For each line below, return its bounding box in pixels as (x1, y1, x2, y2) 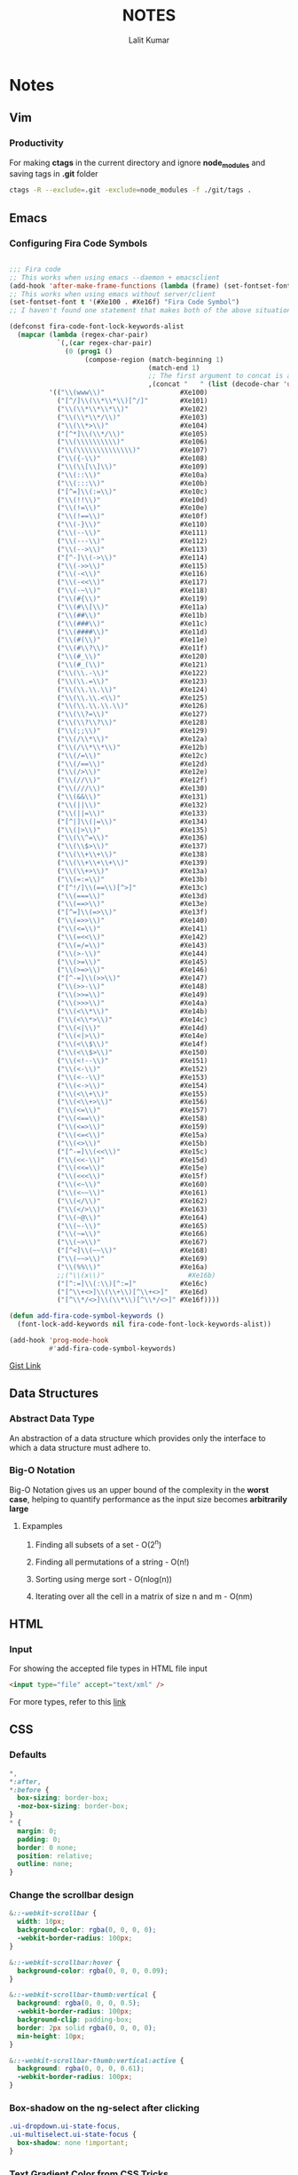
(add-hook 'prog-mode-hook (9, 1336, 109, 1345)
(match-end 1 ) (147, 363, 200, 373)
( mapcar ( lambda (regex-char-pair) (17, 330, 149, 340)
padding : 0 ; (17, 1834, 62, 1844)
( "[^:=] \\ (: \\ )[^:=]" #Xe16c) (56, 1279, 208, 1288)
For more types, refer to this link (9, 1697, 127, 1707)
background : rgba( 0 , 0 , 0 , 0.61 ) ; (17, 2064, 145, 2073)
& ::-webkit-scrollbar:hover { (9, 1958, 122, 1966)
